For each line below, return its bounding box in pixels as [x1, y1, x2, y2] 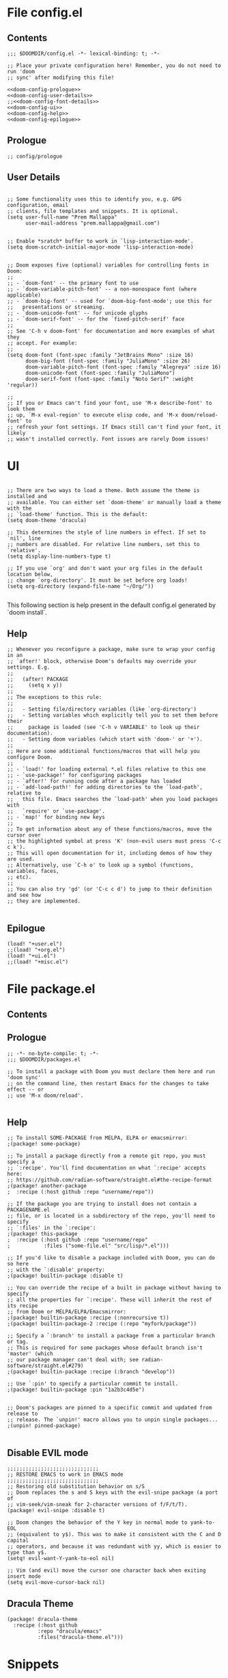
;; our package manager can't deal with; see [7, 1357, 139, 1364]
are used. [7, 856, 35, 863]
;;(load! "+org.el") [7, 947, 66, 954]
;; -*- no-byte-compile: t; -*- [7, 1050, 99, 1057]
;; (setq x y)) [7, 682, 63, 689]
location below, [7, 571, 53, 578]
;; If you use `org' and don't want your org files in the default [7, 565, 203, 571]
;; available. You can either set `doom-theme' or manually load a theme [7, 499, 222, 506]
